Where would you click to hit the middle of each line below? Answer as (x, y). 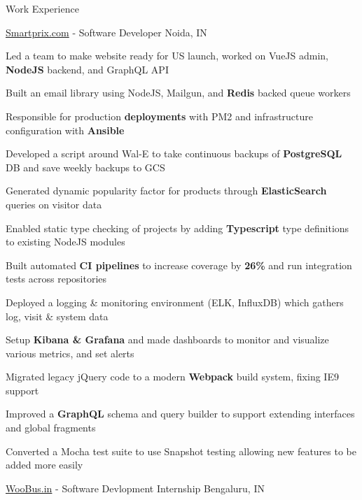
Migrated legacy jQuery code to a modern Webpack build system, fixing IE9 (172, 377)
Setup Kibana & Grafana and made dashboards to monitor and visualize (167, 340)
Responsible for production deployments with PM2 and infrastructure (160, 116)
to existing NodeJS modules (65, 242)
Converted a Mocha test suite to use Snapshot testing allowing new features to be (181, 451)
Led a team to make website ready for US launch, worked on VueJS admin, (167, 56)
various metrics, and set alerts (70, 353)
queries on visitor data (54, 204)
